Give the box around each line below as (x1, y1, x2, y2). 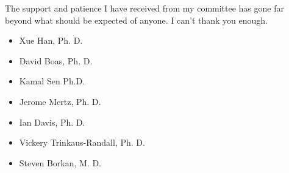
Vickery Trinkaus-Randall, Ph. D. (19, 136, 145, 149)
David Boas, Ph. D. (19, 54, 93, 67)
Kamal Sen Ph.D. (19, 75, 85, 87)
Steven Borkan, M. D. (19, 156, 102, 169)
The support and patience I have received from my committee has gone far (5, 2, 284, 14)
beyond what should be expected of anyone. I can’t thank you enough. (5, 13, 268, 26)
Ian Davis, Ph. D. (19, 115, 85, 128)
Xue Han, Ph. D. (19, 34, 83, 47)
